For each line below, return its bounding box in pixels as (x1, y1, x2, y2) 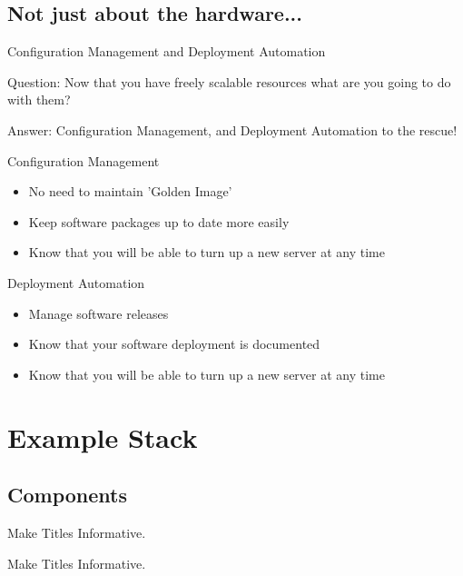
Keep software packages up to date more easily (28, 212, 290, 231)
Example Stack (7, 418, 198, 455)
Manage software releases (28, 303, 169, 323)
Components (7, 481, 127, 509)
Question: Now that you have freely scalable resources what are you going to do (7, 72, 451, 91)
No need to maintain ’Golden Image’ (28, 182, 232, 201)
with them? (7, 90, 71, 109)
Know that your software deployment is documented (28, 334, 320, 353)
